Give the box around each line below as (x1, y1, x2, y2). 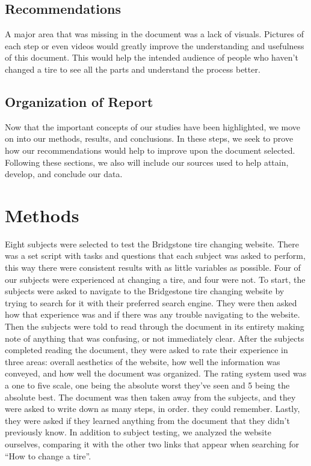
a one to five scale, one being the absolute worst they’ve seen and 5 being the (5, 379, 290, 391)
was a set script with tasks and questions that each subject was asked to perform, (5, 249, 306, 262)
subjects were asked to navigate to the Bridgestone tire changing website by (5, 285, 285, 297)
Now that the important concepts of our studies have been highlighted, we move (5, 120, 301, 133)
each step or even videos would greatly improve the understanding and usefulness (5, 39, 304, 52)
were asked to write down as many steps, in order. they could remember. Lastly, (5, 402, 300, 415)
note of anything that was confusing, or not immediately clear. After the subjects (5, 331, 304, 344)
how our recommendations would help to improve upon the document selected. (5, 144, 295, 156)
